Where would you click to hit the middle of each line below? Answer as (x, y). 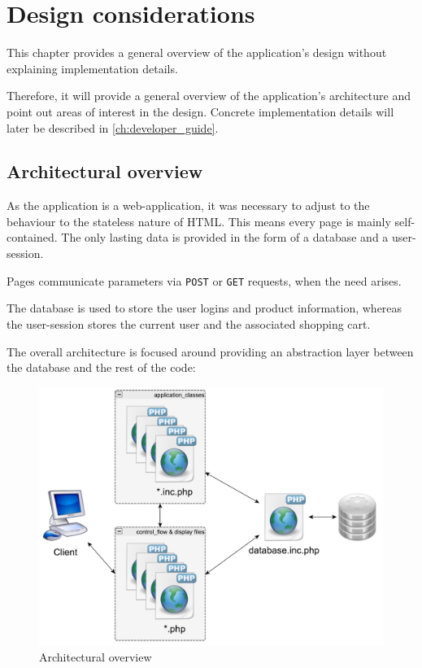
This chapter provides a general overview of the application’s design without (197, 52)
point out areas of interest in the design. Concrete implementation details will (200, 111)
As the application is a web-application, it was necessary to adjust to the (188, 205)
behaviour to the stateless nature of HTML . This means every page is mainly (199, 221)
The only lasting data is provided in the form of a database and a (225, 237)
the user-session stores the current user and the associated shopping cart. (189, 323)
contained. (32, 237)
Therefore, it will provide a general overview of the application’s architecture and (209, 96)
